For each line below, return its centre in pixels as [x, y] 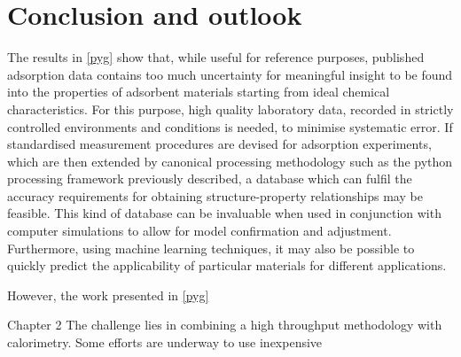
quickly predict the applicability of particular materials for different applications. [227, 265]
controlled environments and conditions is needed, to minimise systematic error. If [230, 126]
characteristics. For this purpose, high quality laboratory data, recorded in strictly [230, 109]
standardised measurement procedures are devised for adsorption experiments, [219, 144]
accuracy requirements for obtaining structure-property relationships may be [215, 195]
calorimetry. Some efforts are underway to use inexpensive [165, 342]
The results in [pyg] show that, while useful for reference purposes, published [216, 57]
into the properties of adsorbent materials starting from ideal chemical [199, 92]
